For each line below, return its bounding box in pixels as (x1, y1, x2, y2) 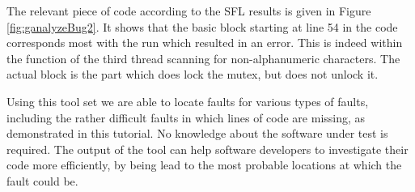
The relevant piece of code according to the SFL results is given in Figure (6, 2, 371, 19)
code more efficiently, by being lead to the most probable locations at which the (6, 156, 402, 173)
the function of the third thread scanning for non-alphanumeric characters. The (6, 49, 400, 66)
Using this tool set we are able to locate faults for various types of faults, (6, 92, 369, 109)
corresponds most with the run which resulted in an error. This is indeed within (6, 34, 403, 51)
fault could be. (6, 172, 78, 189)
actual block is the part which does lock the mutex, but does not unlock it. (6, 66, 379, 83)
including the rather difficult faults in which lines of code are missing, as (6, 109, 366, 126)
